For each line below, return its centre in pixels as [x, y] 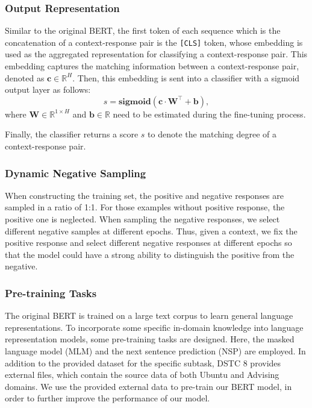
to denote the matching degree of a [212, 134]
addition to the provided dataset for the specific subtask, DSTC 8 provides [143, 362]
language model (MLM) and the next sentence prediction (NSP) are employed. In [155, 351]
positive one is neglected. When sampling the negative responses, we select [142, 219]
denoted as [25, 77]
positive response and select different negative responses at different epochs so [148, 243]
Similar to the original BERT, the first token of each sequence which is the [143, 30]
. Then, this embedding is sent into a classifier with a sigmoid [186, 77]
